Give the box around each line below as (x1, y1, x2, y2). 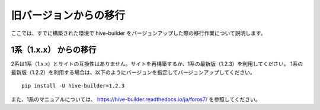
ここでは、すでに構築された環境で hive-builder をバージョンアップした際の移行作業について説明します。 (11, 30, 266, 37)
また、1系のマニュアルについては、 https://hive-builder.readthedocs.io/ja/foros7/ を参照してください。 (11, 95, 261, 103)
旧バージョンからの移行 (11, 9, 126, 22)
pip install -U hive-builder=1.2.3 (21, 83, 125, 89)
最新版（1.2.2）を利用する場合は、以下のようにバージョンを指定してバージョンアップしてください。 (11, 69, 256, 76)
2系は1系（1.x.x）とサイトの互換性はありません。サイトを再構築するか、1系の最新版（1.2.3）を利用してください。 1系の (11, 60, 303, 67)
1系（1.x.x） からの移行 (11, 45, 97, 55)
